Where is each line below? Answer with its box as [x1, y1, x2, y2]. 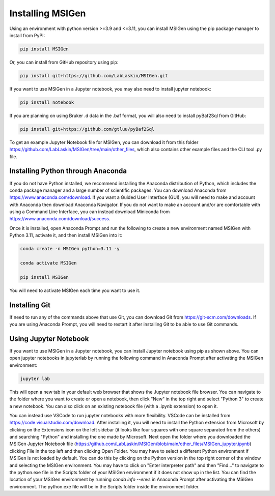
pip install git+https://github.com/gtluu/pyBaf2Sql [20, 126, 155, 132]
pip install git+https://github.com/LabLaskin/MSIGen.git [20, 73, 168, 78]
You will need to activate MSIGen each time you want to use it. [9, 287, 141, 294]
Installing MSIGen [9, 8, 86, 19]
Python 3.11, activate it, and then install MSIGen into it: [9, 232, 122, 239]
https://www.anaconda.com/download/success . [9, 216, 111, 222]
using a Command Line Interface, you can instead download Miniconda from [9, 209, 170, 215]
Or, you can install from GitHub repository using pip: [9, 59, 119, 65]
